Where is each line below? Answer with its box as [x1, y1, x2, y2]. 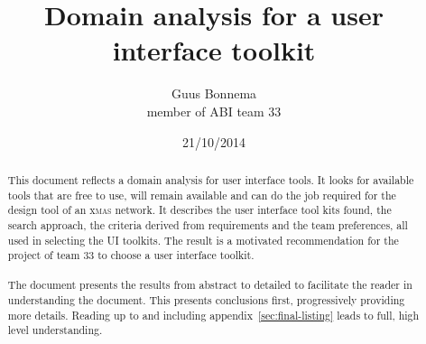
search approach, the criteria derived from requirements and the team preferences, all [7, 217, 408, 232]
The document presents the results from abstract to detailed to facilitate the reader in [7, 277, 412, 293]
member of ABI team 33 [146, 101, 282, 120]
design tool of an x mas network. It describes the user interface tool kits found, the [7, 202, 392, 218]
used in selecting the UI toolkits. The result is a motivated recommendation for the [7, 232, 399, 247]
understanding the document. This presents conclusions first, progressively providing [7, 293, 405, 308]
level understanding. [7, 322, 103, 338]
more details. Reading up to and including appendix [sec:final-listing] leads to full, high [7, 307, 420, 322]
